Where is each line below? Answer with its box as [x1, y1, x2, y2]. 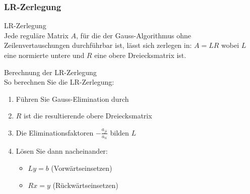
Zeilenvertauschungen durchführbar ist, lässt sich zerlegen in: [4, 40, 192, 50]
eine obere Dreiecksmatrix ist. [94, 50, 186, 60]
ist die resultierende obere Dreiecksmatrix [24, 110, 152, 121]
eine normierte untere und [4, 50, 85, 60]
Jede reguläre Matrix [4, 30, 69, 40]
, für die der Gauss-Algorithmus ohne [76, 30, 192, 40]
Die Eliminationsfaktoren [16, 127, 94, 138]
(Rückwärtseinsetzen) [52, 179, 118, 190]
